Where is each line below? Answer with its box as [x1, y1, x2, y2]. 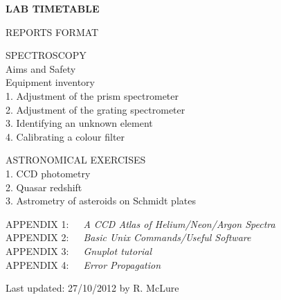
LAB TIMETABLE [6, 1, 100, 15]
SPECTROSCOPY [6, 48, 87, 62]
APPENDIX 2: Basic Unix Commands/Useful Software [6, 230, 251, 245]
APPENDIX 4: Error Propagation [6, 257, 161, 272]
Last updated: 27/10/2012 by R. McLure [6, 281, 179, 295]
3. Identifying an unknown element [6, 116, 153, 130]
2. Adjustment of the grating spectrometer [6, 102, 185, 116]
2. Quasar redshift [6, 179, 82, 194]
